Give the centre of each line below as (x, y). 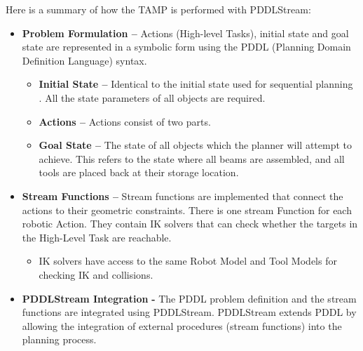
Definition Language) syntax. (84, 60)
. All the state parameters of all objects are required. (152, 97)
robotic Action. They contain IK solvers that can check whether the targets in (190, 224)
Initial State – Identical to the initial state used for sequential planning (196, 84)
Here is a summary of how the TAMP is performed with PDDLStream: (158, 9)
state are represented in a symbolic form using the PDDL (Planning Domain (186, 47)
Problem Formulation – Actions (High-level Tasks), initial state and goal (185, 33)
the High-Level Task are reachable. (97, 237)
